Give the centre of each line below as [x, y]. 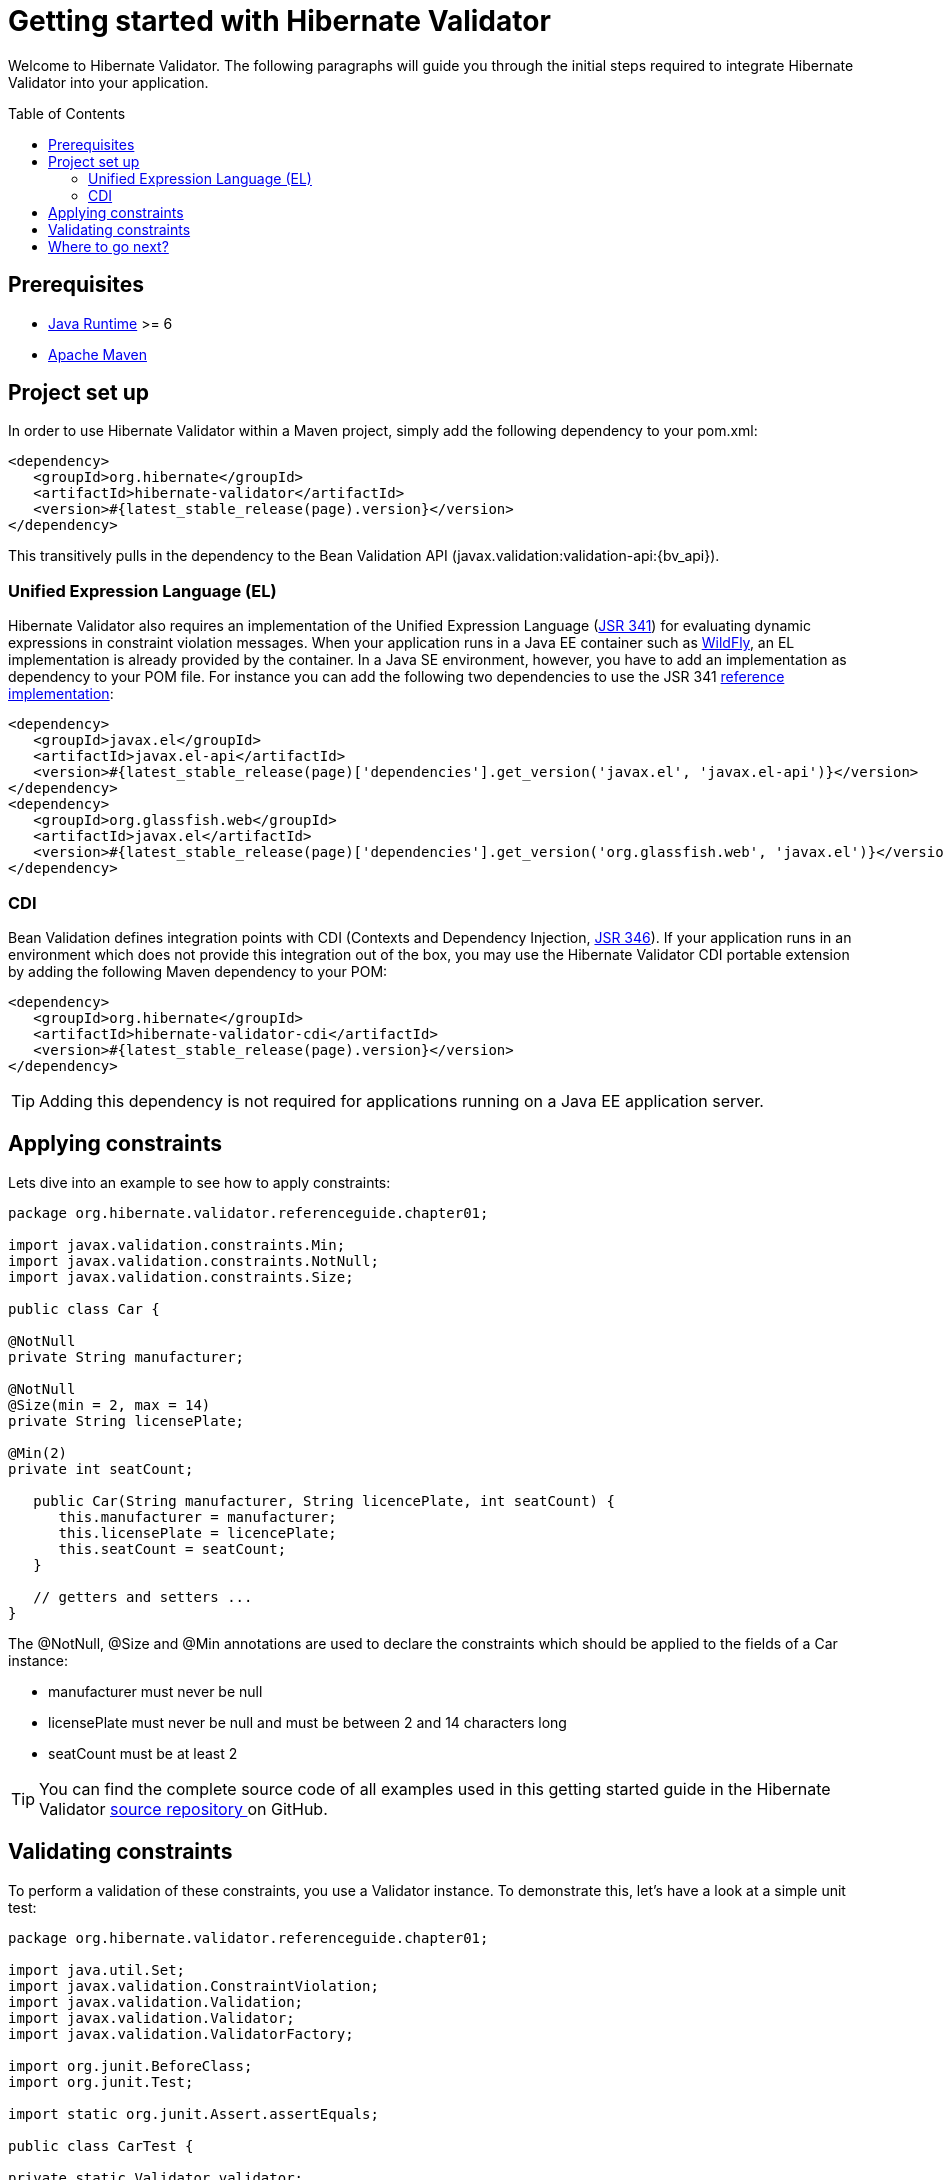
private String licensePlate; [126, 1420]
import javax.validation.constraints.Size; [181, 1276]
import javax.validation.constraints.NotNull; [193, 1260]
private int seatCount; [101, 1468]
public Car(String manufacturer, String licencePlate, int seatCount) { [324, 1500]
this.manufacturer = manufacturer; [197, 1516]
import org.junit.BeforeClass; [130, 2065]
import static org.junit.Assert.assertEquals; [193, 2113]
